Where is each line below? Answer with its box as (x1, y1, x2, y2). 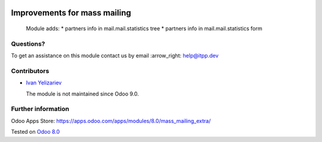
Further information (11, 105, 70, 113)
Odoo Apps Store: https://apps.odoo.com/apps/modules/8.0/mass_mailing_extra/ (11, 117, 211, 124)
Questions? (11, 39, 45, 48)
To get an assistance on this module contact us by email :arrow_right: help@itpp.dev (11, 52, 219, 59)
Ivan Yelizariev (26, 79, 62, 86)
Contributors (11, 67, 49, 75)
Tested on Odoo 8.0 (11, 128, 60, 135)
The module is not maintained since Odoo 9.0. (26, 90, 140, 97)
